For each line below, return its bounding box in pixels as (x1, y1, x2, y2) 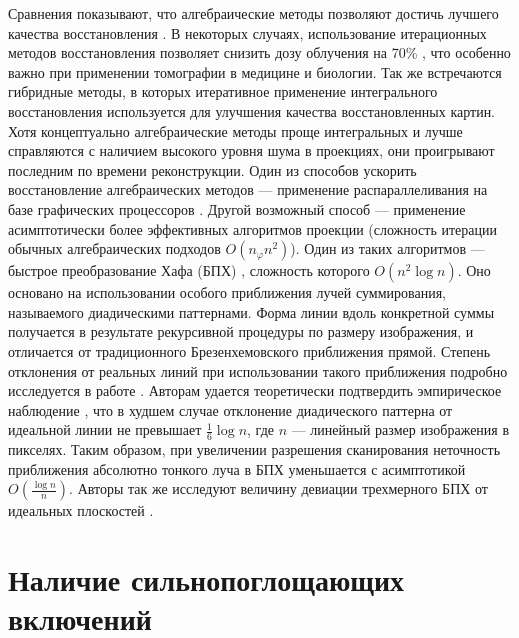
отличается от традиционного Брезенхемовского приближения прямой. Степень (8, 340, 491, 361)
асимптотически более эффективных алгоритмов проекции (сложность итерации (8, 218, 497, 239)
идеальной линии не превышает (8, 419, 202, 440)
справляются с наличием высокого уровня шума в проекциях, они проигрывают (8, 140, 495, 161)
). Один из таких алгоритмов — (290, 238, 485, 259)
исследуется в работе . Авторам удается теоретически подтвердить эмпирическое (8, 380, 502, 401)
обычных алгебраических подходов (8, 238, 221, 259)
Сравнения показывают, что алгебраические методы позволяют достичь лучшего (8, 3, 499, 23)
